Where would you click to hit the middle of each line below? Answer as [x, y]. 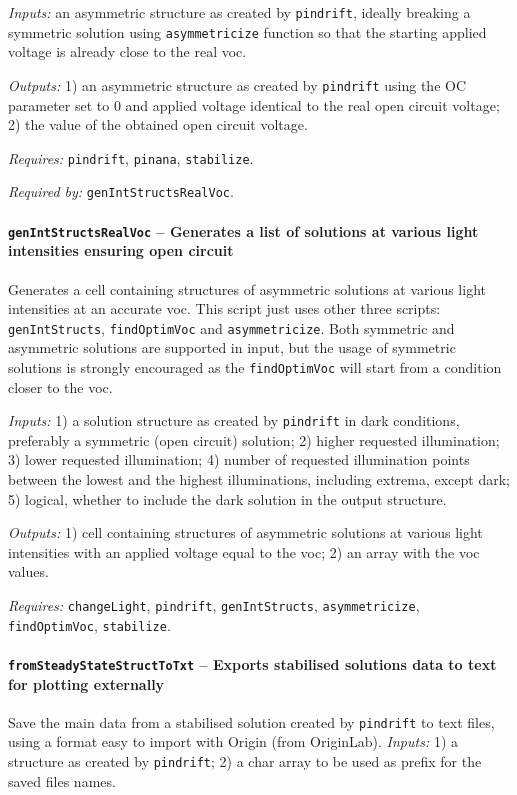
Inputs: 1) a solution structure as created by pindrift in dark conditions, [234, 420]
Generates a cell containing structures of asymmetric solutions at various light [247, 288]
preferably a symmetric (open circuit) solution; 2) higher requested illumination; [254, 439]
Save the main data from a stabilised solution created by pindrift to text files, [251, 721]
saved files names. [62, 780]
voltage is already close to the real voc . [127, 51]
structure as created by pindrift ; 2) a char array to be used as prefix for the [245, 761]
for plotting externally [86, 683]
